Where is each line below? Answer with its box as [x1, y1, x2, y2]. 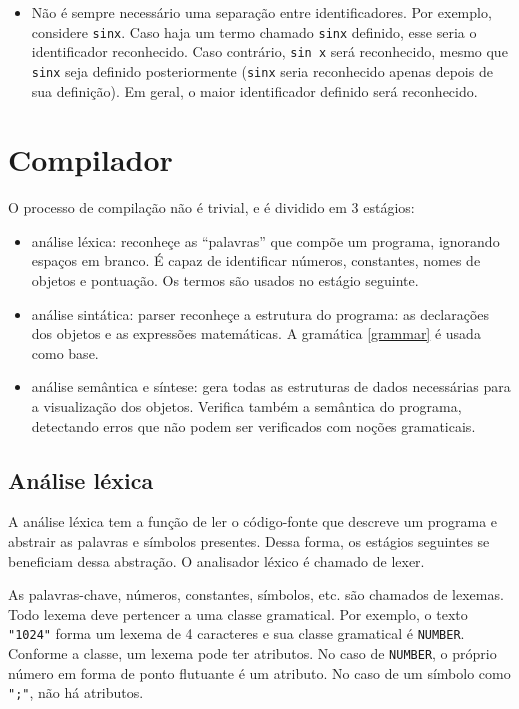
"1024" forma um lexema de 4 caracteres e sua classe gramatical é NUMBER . [8, 623, 465, 644]
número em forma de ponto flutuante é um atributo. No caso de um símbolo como [8, 662, 511, 683]
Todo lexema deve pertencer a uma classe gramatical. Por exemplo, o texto [8, 603, 468, 624]
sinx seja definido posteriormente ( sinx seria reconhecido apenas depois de [31, 60, 493, 81]
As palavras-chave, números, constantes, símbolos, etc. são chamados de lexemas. [8, 584, 504, 605]
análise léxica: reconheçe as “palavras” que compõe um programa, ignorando [31, 230, 500, 251]
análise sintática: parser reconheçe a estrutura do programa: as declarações [31, 303, 490, 324]
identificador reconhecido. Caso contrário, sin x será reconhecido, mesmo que [31, 41, 508, 62]
